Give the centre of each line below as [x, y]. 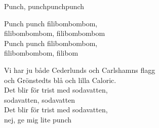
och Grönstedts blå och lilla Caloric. [60, 80]
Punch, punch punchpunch [44, 6]
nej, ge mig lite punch [38, 119]
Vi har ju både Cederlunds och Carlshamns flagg [80, 70]
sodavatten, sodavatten [40, 99]
